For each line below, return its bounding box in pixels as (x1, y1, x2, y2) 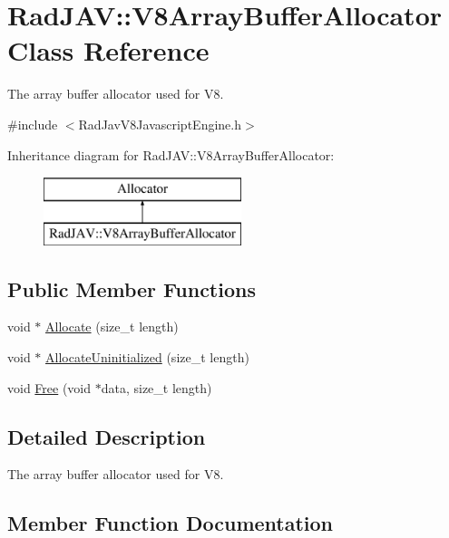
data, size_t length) (101, 378, 212, 397)
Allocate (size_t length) (45, 317, 179, 336)
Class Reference (7, 32, 210, 69)
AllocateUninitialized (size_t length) (45, 348, 249, 367)
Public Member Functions (7, 274, 256, 303)
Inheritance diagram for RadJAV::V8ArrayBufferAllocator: (7, 145, 335, 164)
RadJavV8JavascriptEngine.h (78, 114, 241, 133)
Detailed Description (7, 422, 206, 450)
